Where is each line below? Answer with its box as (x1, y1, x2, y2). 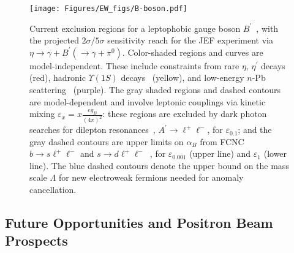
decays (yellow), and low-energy (121, 71, 244, 84)
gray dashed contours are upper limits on (29, 135, 184, 148)
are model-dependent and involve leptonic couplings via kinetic (29, 95, 266, 108)
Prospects (5, 231, 68, 250)
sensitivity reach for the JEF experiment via (107, 34, 274, 47)
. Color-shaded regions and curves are (122, 45, 263, 58)
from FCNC (200, 135, 244, 148)
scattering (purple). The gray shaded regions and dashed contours (29, 83, 281, 96)
